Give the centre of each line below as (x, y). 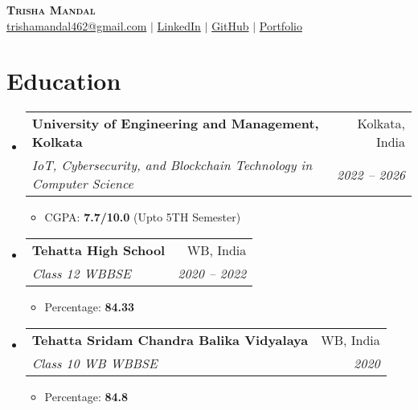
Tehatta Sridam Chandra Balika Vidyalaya (170, 339)
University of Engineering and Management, (175, 124)
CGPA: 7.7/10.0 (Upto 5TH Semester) (143, 217)
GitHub (230, 25)
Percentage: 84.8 (86, 396)
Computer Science (82, 184)
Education (64, 81)
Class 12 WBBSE (81, 273)
